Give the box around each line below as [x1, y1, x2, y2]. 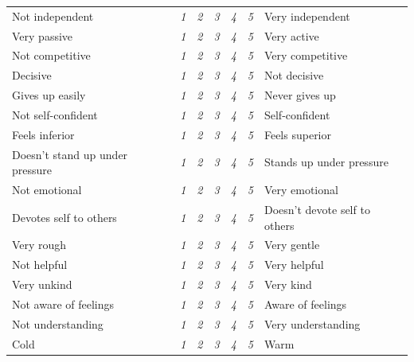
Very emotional [264, 181, 338, 198]
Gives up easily [12, 87, 86, 103]
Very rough [12, 236, 67, 253]
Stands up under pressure [264, 154, 389, 170]
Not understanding [12, 315, 103, 332]
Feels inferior [12, 126, 75, 142]
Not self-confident [12, 106, 98, 123]
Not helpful [12, 256, 68, 273]
